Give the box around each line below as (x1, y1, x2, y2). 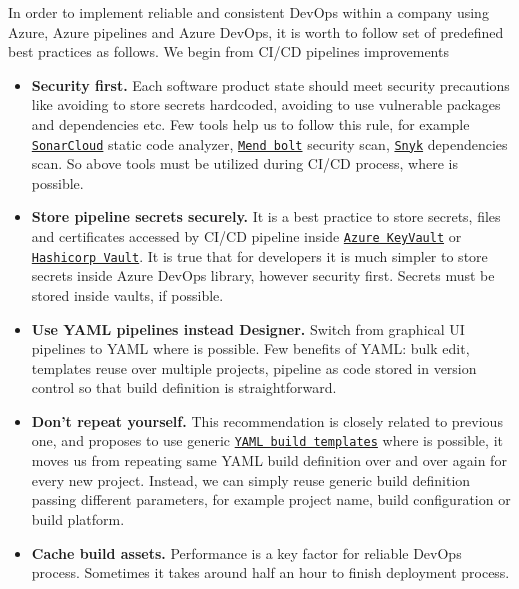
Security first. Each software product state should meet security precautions (31, 74, 510, 95)
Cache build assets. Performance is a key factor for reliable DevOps (31, 542, 462, 563)
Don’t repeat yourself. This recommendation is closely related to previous (31, 410, 503, 431)
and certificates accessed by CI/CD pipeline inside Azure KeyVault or (31, 226, 462, 246)
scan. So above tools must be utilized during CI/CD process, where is (31, 153, 458, 174)
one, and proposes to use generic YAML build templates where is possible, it (31, 430, 503, 451)
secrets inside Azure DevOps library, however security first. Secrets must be (31, 265, 495, 286)
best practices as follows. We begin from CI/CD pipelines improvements (8, 41, 449, 62)
